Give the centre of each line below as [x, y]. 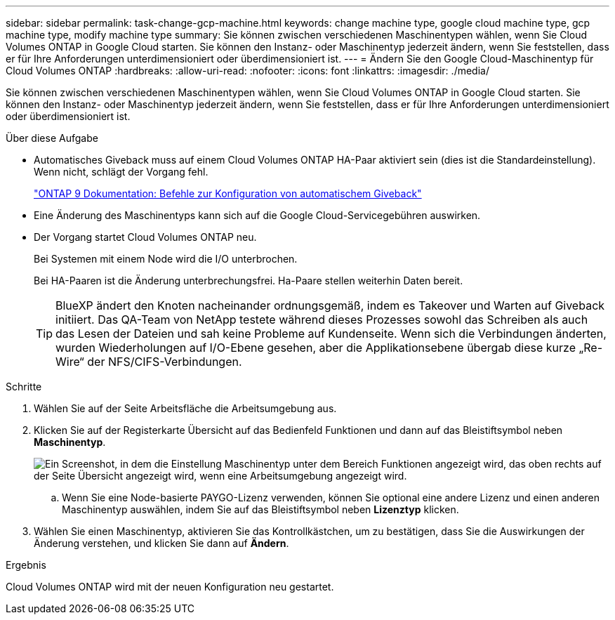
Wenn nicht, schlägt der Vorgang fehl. [121, 172]
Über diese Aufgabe [52, 138]
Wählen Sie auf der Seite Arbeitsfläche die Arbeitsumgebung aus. [185, 408]
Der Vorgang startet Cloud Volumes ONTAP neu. [145, 237]
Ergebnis [26, 565]
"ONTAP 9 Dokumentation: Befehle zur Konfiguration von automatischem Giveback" [228, 193]
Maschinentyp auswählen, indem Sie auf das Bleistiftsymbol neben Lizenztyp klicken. [260, 509]
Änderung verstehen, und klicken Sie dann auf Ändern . [161, 543]
